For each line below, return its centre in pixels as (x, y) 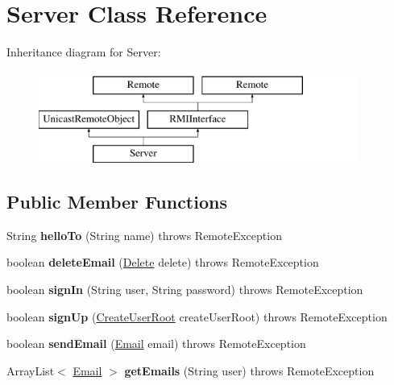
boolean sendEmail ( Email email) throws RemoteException (156, 344)
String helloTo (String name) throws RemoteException (144, 235)
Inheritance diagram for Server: (84, 52)
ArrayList (31, 370)
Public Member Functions (117, 202)
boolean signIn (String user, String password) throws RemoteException (185, 290)
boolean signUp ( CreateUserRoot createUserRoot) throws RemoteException (197, 316)
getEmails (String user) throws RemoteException (249, 370)
